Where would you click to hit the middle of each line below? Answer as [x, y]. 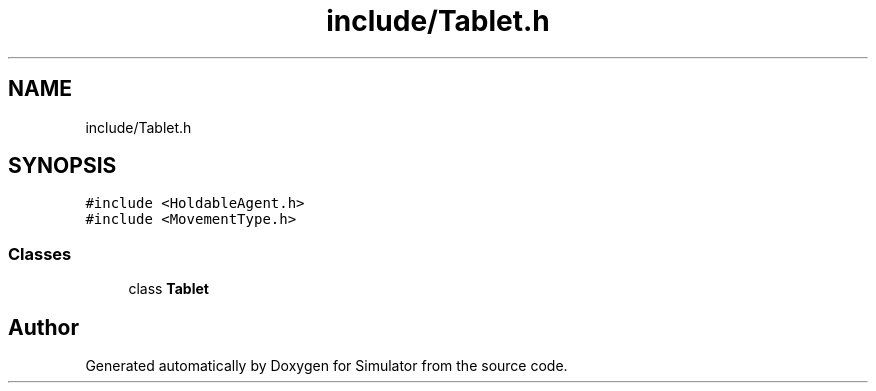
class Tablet [168, 289]
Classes [40, 253]
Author [43, 327]
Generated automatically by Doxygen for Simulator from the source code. [326, 366]
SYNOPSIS [62, 166]
